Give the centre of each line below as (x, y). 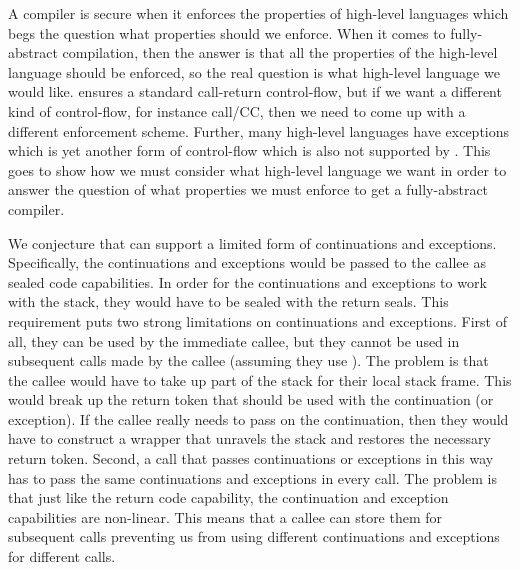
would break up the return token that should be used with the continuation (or (251, 399)
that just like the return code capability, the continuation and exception (228, 497)
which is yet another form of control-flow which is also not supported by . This (249, 150)
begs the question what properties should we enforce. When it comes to (227, 32)
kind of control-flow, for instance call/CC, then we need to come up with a (237, 110)
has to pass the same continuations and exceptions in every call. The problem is (253, 477)
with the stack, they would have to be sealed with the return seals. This (228, 301)
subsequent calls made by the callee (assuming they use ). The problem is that (248, 360)
